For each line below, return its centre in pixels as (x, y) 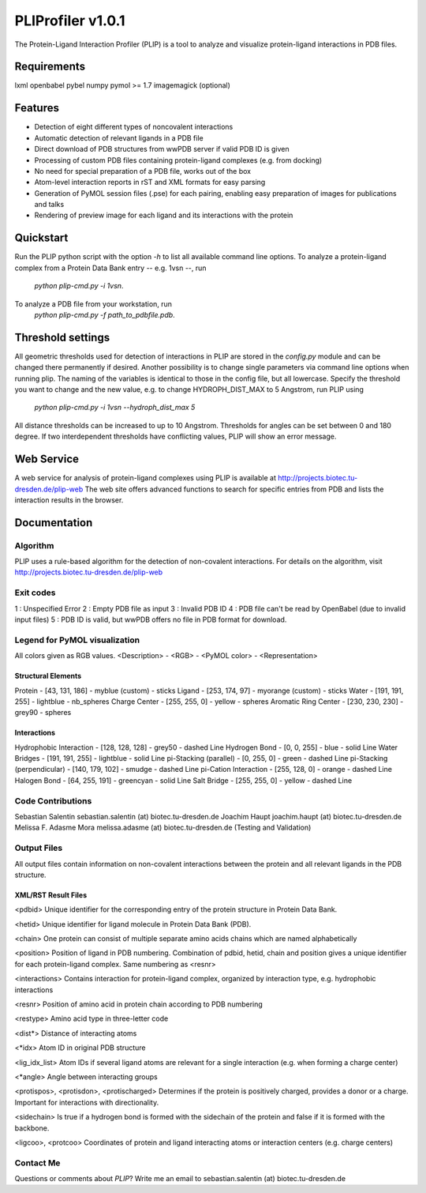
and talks (49, 205)
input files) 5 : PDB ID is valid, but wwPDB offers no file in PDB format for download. (151, 619)
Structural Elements (48, 676)
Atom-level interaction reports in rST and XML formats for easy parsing (150, 183)
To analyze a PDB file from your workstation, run (93, 303)
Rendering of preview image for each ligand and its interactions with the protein (164, 215)
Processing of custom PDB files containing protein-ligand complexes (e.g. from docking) (178, 160)
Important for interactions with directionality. (87, 1102)
